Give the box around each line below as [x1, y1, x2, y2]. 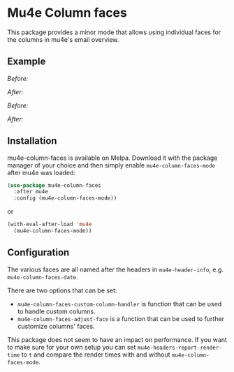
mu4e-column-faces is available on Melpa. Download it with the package [7, 154, 218, 162]
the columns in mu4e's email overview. [7, 35, 119, 43]
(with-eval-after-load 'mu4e [7, 221, 92, 228]
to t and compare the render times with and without [21, 350, 170, 359]
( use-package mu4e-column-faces [7, 181, 101, 189]
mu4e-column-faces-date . [7, 272, 78, 281]
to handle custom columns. [17, 307, 96, 315]
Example [7, 56, 46, 68]
